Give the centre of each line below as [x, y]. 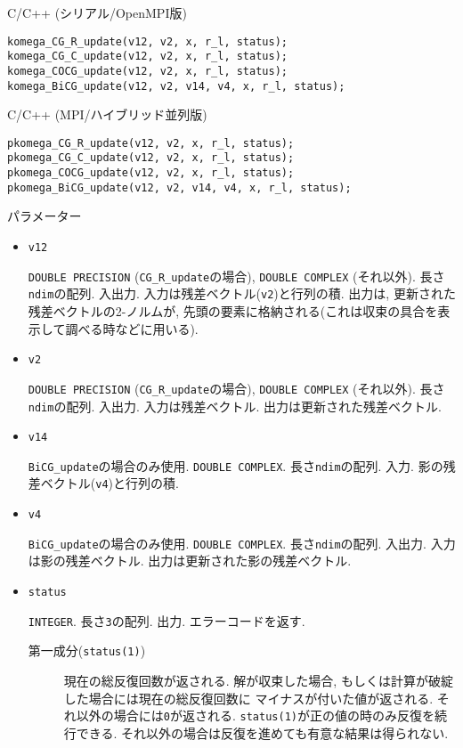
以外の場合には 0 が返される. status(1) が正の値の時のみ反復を [255, 715]
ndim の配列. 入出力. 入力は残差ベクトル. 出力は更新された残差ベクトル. [235, 406]
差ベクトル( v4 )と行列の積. [103, 483]
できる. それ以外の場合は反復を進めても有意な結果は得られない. [262, 732]
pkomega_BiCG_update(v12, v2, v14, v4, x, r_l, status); [179, 187]
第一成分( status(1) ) [87, 650]
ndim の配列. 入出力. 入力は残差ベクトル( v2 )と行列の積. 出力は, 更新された [242, 293]
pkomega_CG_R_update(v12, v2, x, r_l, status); [151, 143]
